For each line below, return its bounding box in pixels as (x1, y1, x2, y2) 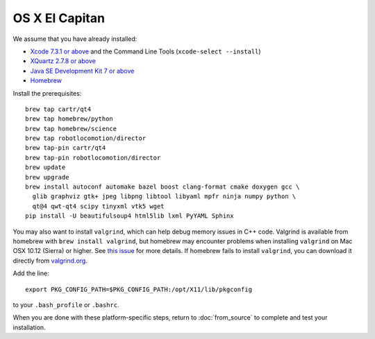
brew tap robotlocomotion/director (25, 134, 147, 142)
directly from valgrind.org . (12, 257, 88, 265)
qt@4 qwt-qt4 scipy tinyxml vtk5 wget (32, 202, 165, 210)
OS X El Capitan (12, 10, 106, 26)
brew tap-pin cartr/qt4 (25, 144, 106, 152)
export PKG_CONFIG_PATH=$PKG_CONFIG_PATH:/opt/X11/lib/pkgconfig (25, 285, 253, 293)
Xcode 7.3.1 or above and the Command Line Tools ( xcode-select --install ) (30, 47, 261, 55)
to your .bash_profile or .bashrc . (12, 300, 119, 308)
